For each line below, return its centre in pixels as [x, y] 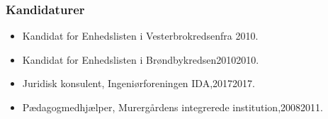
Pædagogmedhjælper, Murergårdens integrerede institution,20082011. [173, 107]
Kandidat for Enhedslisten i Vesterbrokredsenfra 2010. [140, 36]
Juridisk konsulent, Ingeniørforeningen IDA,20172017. [138, 83]
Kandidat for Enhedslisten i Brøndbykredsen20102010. [141, 59]
